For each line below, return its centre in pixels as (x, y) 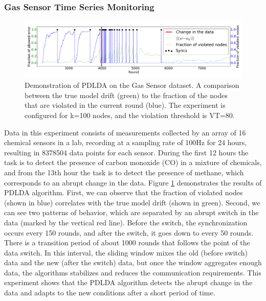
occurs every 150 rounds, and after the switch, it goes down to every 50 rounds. (129, 232)
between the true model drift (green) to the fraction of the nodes (126, 95)
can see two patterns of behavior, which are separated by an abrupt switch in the (131, 212)
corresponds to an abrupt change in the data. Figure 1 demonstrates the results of (133, 182)
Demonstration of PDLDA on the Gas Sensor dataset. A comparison (132, 85)
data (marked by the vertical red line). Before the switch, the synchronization (126, 222)
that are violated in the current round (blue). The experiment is (125, 105)
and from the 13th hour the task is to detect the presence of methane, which (124, 172)
